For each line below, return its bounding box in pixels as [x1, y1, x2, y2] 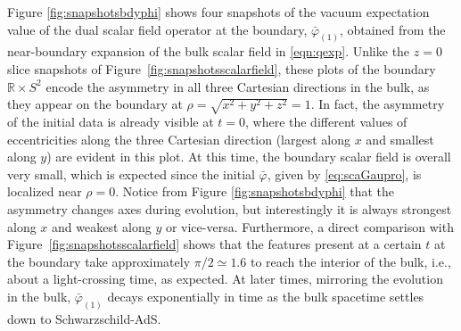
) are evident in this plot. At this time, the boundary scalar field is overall [46, 147, 451, 166]
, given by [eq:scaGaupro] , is [267, 164, 422, 183]
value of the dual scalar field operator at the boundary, [7, 20, 308, 38]
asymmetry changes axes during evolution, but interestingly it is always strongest [7, 199, 452, 218]
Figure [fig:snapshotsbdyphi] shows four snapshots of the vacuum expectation [7, 3, 430, 21]
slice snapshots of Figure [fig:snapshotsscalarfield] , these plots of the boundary [7, 60, 436, 79]
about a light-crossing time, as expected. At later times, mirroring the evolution [7, 269, 443, 288]
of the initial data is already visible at [7, 112, 214, 130]
